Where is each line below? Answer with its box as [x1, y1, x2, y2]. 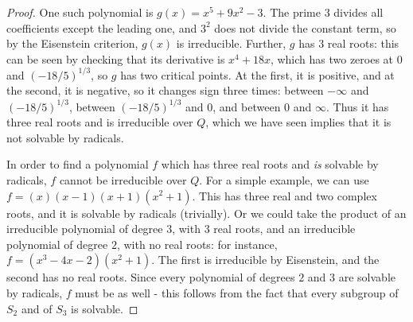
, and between [212, 98, 281, 114]
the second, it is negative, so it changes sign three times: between [6, 82, 324, 99]
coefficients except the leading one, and [6, 19, 197, 36]
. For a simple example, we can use [199, 171, 369, 188]
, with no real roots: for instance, [116, 235, 278, 252]
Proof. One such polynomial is [6, 4, 154, 20]
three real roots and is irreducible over [6, 114, 193, 130]
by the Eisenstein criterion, [6, 35, 138, 52]
